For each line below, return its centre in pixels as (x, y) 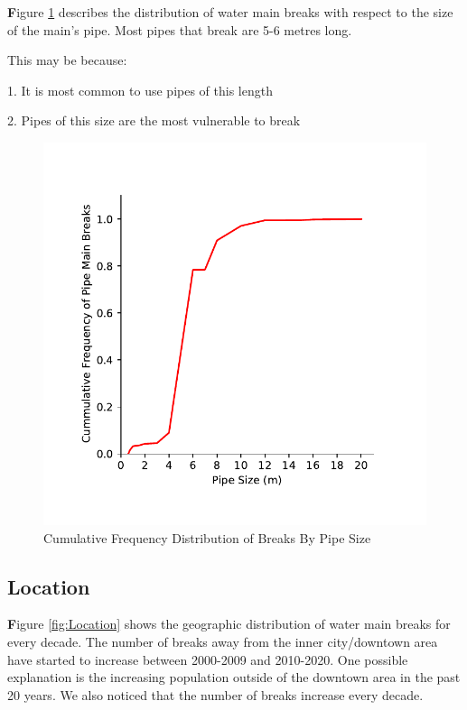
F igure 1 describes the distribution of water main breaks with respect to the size (230, 12)
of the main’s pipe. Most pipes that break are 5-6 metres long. (180, 29)
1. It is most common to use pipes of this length (140, 90)
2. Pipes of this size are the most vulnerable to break (154, 120)
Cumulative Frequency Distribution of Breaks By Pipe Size (207, 537)
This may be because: (67, 60)
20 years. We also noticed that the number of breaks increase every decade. (215, 694)
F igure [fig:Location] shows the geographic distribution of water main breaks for (229, 624)
